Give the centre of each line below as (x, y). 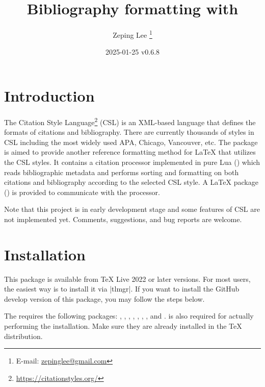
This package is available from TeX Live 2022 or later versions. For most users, (127, 279)
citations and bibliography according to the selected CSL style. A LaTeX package (131, 182)
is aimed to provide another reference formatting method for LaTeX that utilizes (130, 152)
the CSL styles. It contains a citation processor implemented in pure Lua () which (132, 162)
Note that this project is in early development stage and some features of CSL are (132, 209)
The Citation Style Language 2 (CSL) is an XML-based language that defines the (130, 121)
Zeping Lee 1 (132, 34)
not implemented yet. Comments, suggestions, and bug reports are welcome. (123, 219)
